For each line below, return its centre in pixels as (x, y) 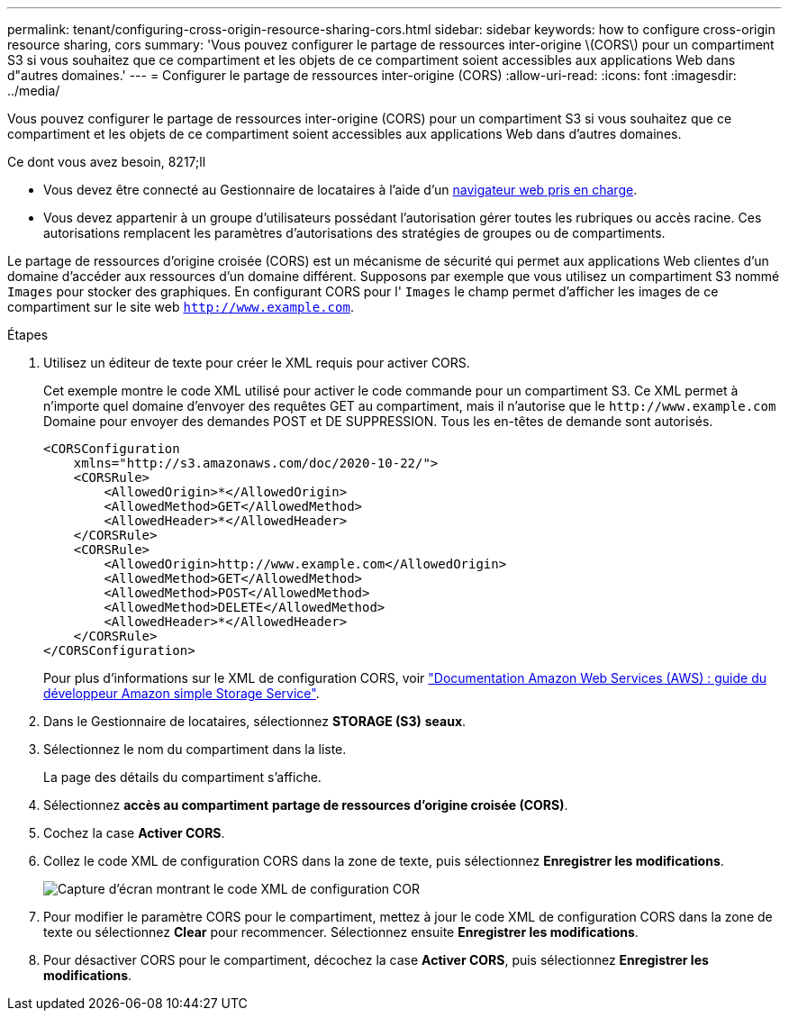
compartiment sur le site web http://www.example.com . (181, 307)
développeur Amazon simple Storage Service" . (181, 693)
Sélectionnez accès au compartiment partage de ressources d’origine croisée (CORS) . (306, 805)
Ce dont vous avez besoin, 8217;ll (107, 162)
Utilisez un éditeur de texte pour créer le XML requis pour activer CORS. (257, 363)
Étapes (28, 335)
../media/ (34, 91)
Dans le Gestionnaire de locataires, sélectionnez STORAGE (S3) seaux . (255, 721)
